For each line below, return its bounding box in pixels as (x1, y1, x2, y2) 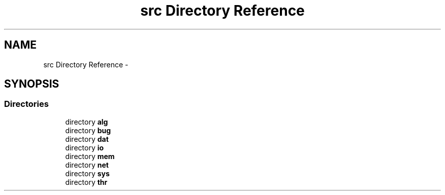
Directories (4, 99, 49, 109)
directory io (65, 143, 104, 152)
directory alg (65, 117, 108, 126)
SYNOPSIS (4, 77, 59, 91)
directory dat (65, 134, 109, 143)
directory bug (65, 126, 111, 135)
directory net (65, 160, 109, 169)
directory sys (65, 169, 110, 178)
